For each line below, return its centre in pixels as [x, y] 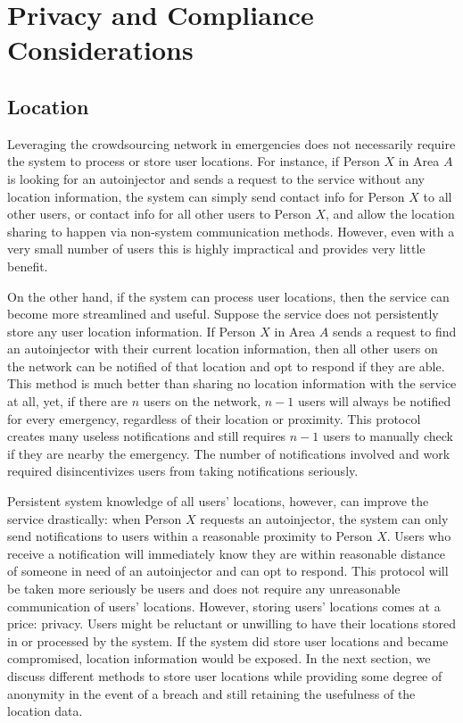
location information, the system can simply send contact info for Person [206, 196]
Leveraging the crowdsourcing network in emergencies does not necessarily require [231, 143]
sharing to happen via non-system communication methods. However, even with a [231, 231]
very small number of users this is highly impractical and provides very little [216, 249]
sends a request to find [394, 331]
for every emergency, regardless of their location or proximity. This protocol [214, 418]
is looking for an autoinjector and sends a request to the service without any [216, 178]
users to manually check [388, 436]
